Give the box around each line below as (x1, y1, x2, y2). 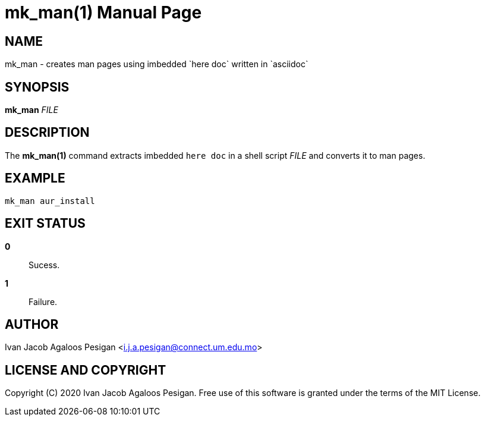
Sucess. (29, 259, 60, 270)
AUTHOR (5, 316, 59, 332)
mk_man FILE (5, 105, 58, 115)
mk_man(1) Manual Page (5, 2, 202, 23)
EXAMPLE (5, 171, 65, 186)
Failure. (29, 296, 58, 307)
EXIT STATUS (5, 216, 86, 231)
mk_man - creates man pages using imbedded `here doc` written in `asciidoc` (5, 59, 308, 70)
